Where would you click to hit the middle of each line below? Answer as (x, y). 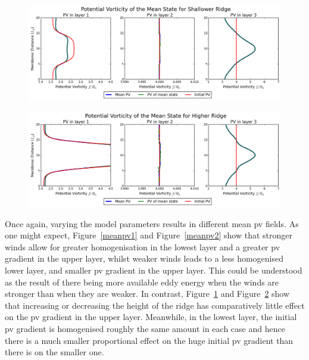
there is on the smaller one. (54, 352)
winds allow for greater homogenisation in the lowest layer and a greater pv (143, 246)
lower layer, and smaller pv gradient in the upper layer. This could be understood (154, 270)
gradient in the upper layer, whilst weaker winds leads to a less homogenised (144, 258)
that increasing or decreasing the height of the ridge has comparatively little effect (155, 305)
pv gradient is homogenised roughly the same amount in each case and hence (145, 328)
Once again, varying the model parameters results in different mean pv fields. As (152, 223)
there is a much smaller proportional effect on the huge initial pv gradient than (149, 340)
